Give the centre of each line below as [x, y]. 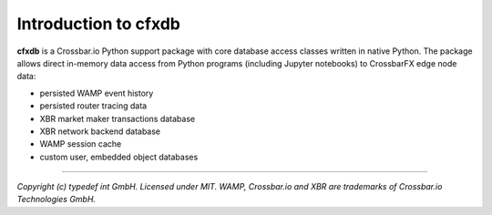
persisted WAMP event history [97, 93]
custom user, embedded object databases [119, 157]
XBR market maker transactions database [118, 118]
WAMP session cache [81, 144]
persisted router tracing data [93, 106]
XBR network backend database [100, 131]
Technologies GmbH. [56, 200]
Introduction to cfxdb [99, 24]
